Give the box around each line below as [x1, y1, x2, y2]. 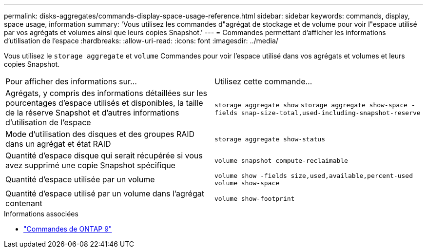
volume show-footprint [214, 194, 295, 202]
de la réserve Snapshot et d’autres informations [5, 108, 179, 117]
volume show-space [214, 179, 280, 187]
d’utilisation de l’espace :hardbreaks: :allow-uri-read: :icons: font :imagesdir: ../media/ [4, 37, 278, 45]
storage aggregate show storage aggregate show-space [214, 101, 408, 109]
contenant [5, 198, 42, 208]
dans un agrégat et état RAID [5, 139, 111, 149]
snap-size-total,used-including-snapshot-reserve [241, 109, 421, 116]
